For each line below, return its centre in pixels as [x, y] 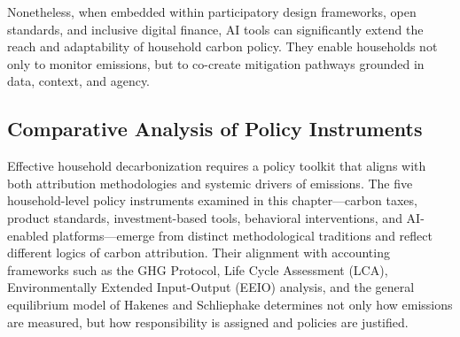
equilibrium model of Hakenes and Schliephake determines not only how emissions [230, 304]
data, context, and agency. [79, 81]
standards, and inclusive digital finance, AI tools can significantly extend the [215, 29]
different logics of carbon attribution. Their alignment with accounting [199, 253]
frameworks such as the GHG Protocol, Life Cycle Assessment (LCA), [198, 269]
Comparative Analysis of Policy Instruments [215, 129]
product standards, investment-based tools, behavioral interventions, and [205, 217]
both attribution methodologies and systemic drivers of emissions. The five [210, 183]
